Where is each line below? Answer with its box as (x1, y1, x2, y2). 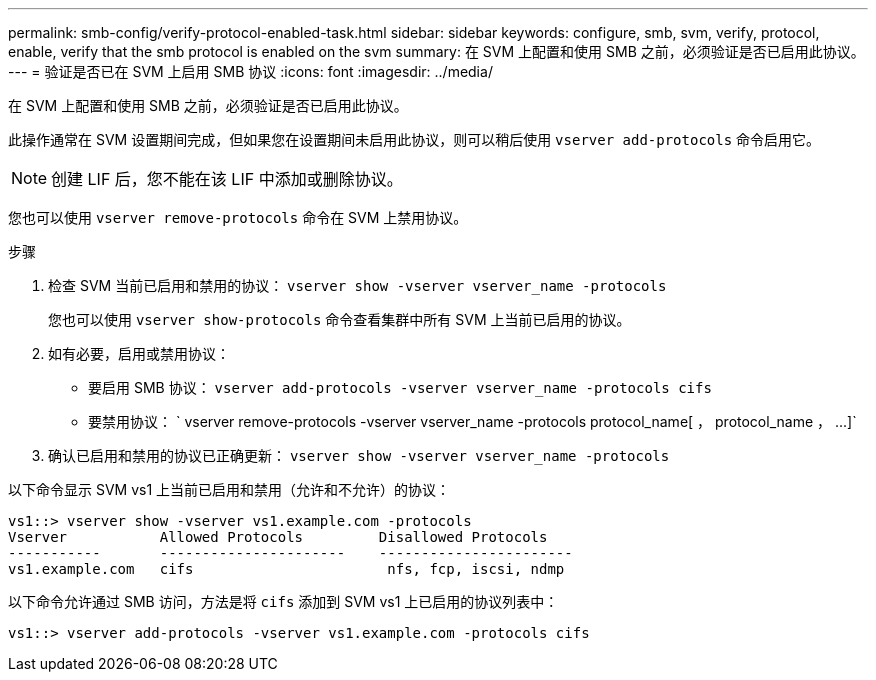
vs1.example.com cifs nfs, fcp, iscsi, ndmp (8, 561, 565, 577)
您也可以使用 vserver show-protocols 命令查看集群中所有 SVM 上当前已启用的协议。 (48, 311, 631, 328)
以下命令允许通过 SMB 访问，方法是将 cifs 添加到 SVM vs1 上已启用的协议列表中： (8, 593, 559, 610)
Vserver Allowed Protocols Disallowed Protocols (8, 529, 548, 545)
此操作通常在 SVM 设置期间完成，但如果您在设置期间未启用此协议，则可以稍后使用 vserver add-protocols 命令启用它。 (8, 131, 821, 148)
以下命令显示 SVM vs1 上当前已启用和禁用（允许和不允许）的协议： (8, 481, 451, 498)
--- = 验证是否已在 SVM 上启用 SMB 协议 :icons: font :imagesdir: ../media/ (8, 63, 493, 80)
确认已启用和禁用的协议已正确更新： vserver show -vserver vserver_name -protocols (48, 447, 670, 464)
